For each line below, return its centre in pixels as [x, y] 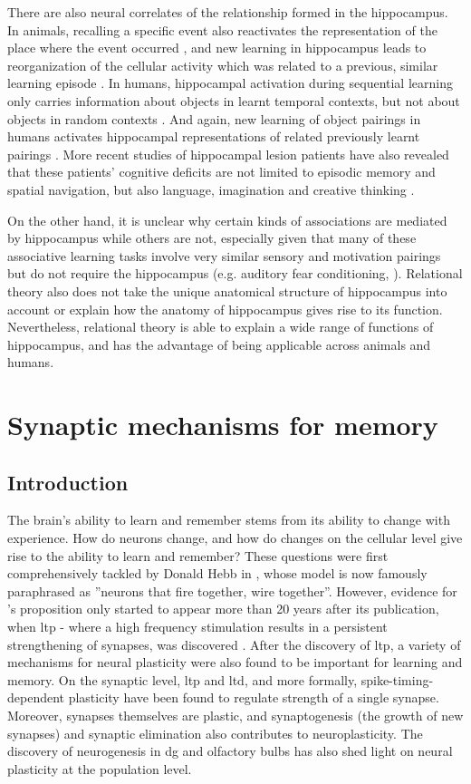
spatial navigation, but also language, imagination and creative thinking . [211, 189]
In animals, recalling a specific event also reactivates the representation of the [222, 29]
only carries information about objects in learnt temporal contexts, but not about [234, 100]
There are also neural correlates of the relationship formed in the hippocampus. [228, 12]
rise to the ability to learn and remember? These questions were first [198, 555]
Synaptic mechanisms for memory [223, 425]
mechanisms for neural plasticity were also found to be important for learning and [235, 662]
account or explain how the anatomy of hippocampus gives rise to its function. [225, 309]
